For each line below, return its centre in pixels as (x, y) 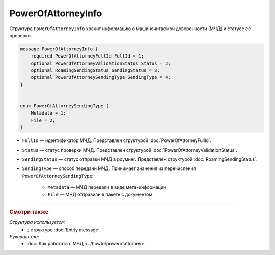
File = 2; (43, 120)
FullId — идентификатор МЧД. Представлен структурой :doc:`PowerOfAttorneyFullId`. (117, 140)
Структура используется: (37, 222)
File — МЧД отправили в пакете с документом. (101, 194)
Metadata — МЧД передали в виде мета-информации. (107, 187)
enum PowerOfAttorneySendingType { (64, 106)
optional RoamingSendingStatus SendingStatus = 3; (95, 70)
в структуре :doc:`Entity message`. (64, 230)
